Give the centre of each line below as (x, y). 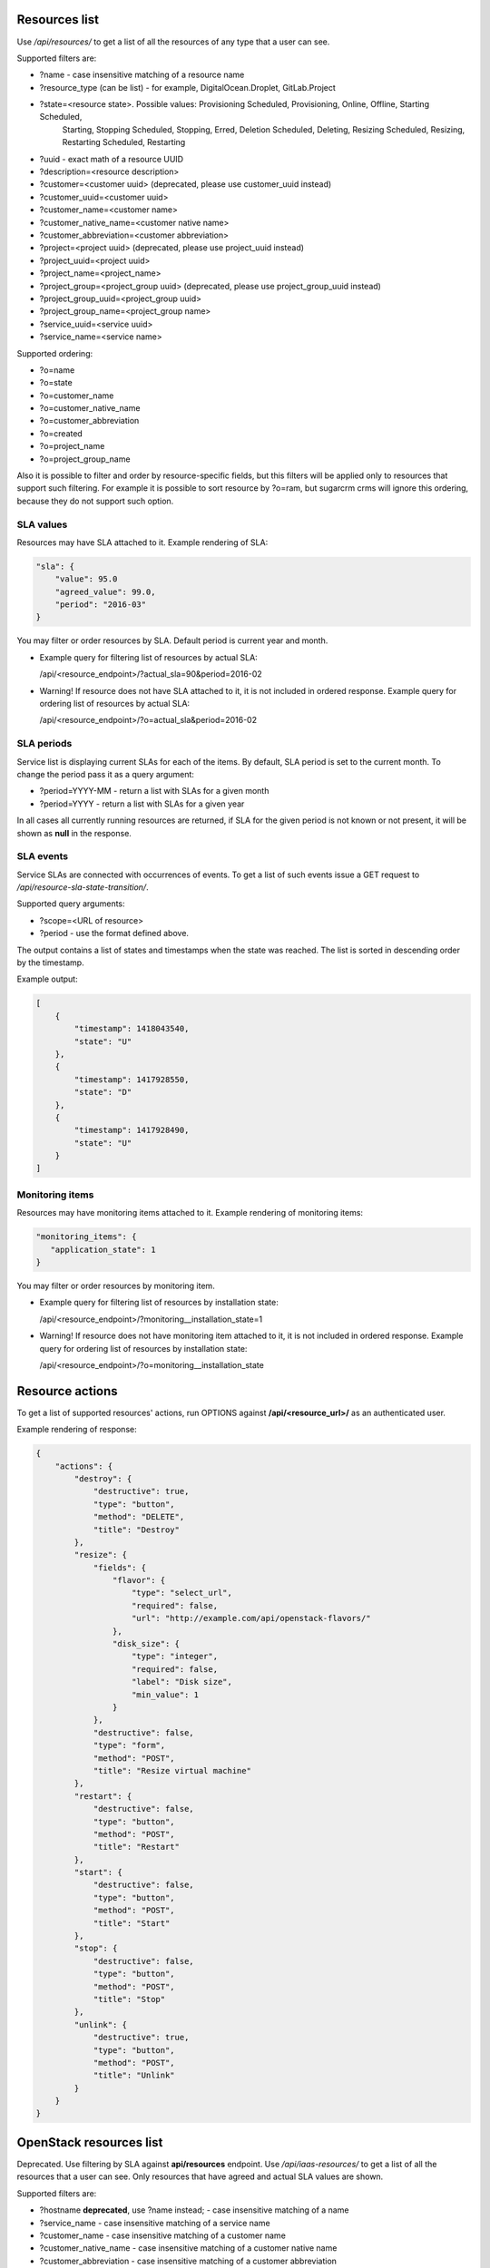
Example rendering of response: (77, 1430)
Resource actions (67, 1391)
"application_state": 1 (103, 1249)
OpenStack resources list (90, 2142)
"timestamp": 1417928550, (132, 1079)
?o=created (61, 433)
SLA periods (44, 744)
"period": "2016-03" (101, 605)
